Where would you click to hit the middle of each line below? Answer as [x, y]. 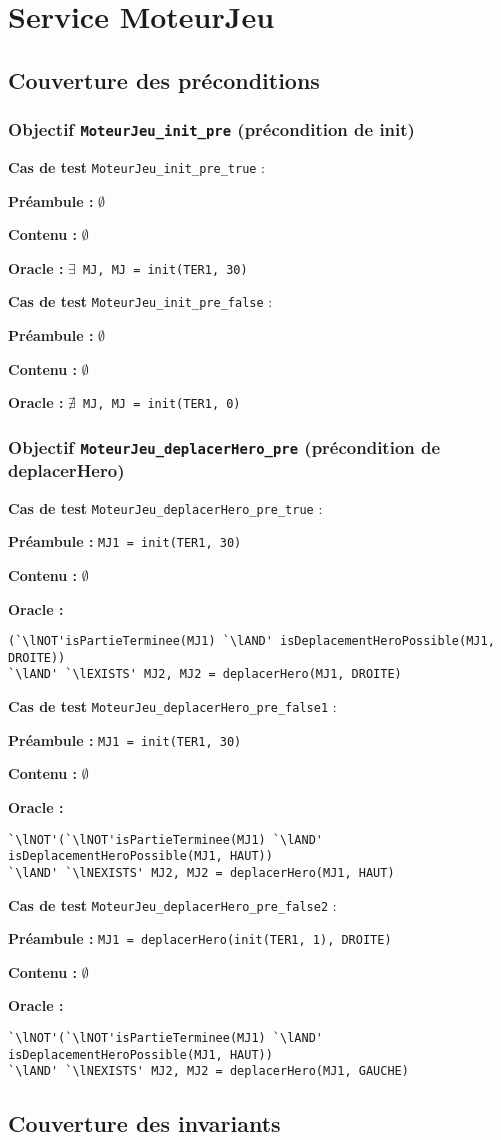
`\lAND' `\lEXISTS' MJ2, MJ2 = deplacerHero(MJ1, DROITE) [205, 674]
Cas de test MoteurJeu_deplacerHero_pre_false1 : [172, 706]
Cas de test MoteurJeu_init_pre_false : [140, 301]
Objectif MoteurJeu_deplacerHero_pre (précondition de [224, 446]
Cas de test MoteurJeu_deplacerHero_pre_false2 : [172, 904]
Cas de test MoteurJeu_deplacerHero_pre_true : [165, 507]
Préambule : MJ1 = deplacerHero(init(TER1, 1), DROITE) [200, 938]
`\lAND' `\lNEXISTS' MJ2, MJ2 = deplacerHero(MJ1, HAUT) [201, 872]
